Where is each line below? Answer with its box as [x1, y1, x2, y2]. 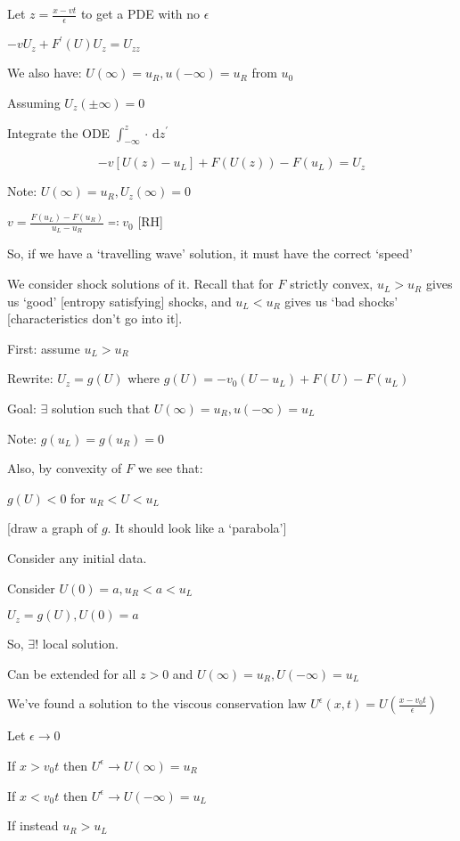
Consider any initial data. [7, 548, 147, 567]
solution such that [51, 399, 151, 418]
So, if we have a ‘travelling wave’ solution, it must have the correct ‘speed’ [7, 244, 413, 263]
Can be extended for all [7, 664, 136, 682]
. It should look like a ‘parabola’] [107, 518, 287, 537]
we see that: [137, 459, 203, 478]
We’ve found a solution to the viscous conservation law [7, 694, 307, 713]
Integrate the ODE [7, 123, 111, 142]
